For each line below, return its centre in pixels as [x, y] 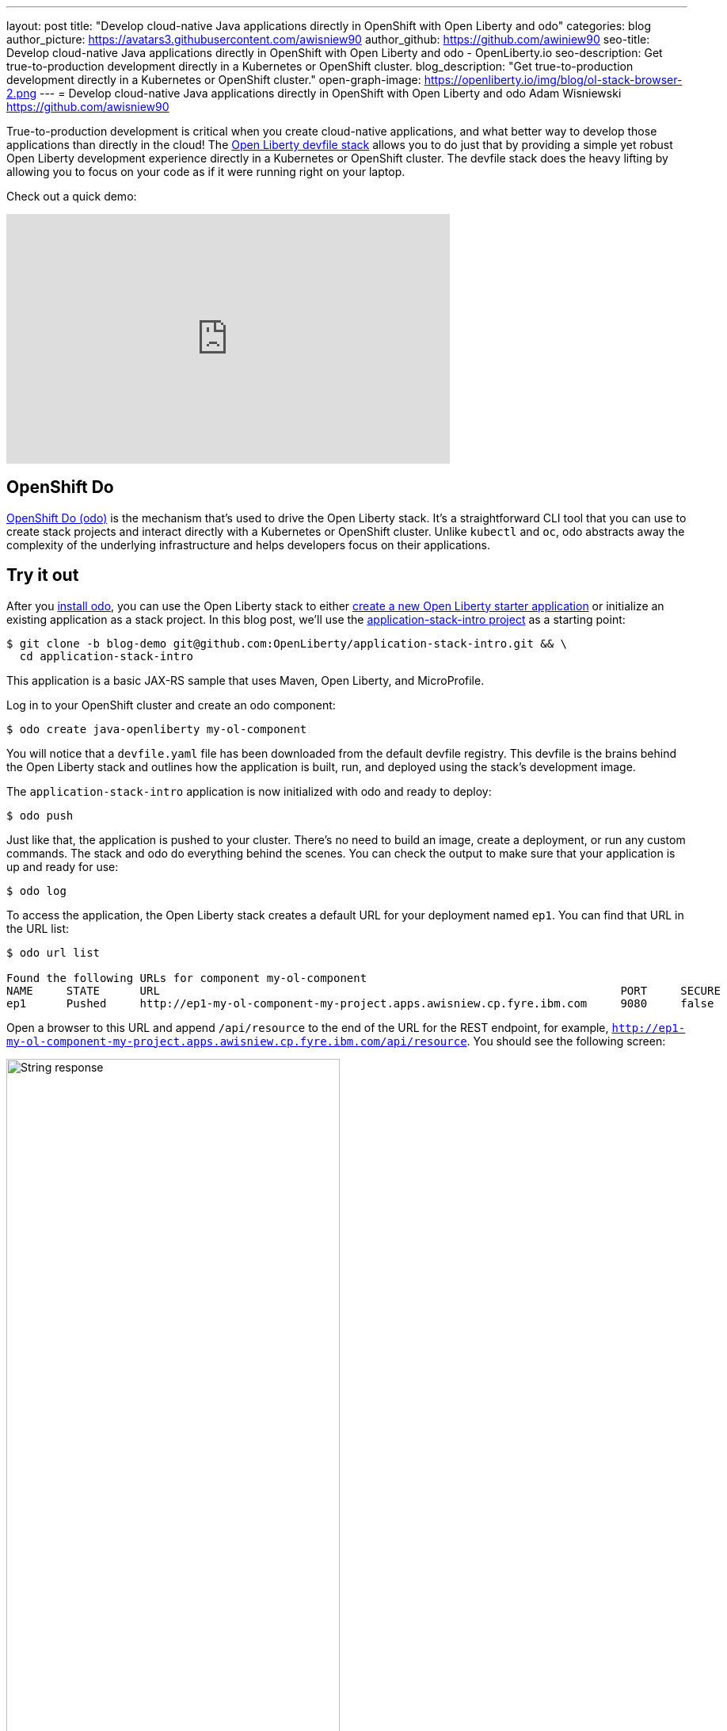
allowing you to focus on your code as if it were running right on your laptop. [206, 172]
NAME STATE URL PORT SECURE [363, 990]
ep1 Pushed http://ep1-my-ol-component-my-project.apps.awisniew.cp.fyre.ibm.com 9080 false [360, 1003]
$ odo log [36, 890]
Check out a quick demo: [72, 196]
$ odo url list [53, 952]
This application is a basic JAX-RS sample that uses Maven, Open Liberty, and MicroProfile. [246, 680]
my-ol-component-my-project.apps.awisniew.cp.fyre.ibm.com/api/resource [237, 1041]
